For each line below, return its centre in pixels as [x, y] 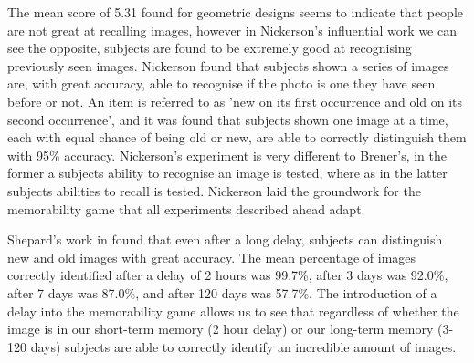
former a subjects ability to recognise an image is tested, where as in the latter [227, 173]
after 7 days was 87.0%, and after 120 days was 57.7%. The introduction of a [222, 292]
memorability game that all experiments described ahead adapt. [186, 208]
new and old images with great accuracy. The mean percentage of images [212, 257]
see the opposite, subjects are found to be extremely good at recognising [210, 48]
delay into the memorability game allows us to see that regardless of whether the [233, 311]
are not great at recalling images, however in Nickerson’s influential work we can [232, 30]
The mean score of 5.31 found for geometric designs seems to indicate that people [235, 12]
